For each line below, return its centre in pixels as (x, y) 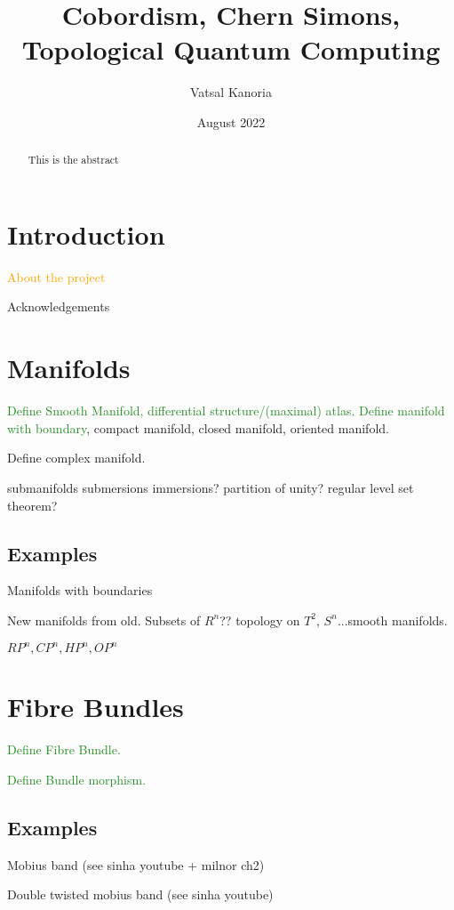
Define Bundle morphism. (77, 779)
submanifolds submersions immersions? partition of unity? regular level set (211, 487)
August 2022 (231, 121)
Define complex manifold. (76, 458)
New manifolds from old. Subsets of (104, 620)
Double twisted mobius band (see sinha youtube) (140, 894)
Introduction (86, 234)
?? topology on (260, 620)
